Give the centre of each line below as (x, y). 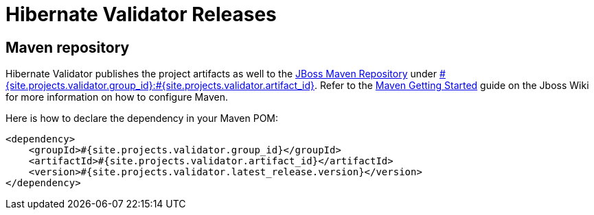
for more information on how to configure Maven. (117, 97)
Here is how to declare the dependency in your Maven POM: (142, 118)
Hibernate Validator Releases (141, 14)
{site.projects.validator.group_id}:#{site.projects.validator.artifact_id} (160, 86)
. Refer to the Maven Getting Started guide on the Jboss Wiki (452, 86)
